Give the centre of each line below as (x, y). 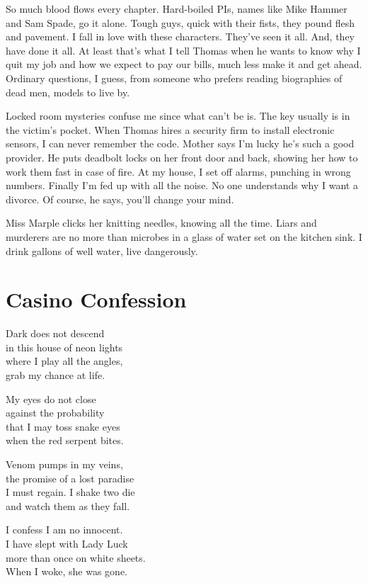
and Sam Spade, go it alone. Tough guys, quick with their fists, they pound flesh (180, 22)
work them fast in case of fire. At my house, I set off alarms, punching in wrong (178, 171)
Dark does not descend (55, 333)
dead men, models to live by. (68, 92)
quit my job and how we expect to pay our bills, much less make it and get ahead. (184, 64)
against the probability (55, 413)
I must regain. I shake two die (70, 492)
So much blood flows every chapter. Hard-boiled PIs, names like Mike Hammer (177, 9)
